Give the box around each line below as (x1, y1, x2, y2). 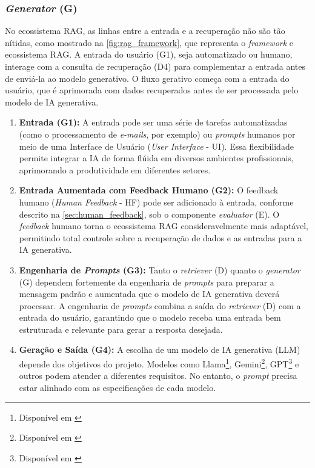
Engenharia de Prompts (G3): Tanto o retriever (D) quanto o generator (19, 263, 300, 276)
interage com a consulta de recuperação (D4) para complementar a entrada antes (5, 60, 305, 72)
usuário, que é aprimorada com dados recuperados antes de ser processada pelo (5, 84, 299, 96)
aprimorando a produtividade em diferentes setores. (19, 163, 211, 176)
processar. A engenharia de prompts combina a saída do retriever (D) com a (19, 299, 301, 312)
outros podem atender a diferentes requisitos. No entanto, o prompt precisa (19, 369, 297, 382)
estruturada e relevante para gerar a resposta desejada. (19, 323, 223, 335)
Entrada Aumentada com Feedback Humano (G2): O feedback (19, 184, 279, 196)
